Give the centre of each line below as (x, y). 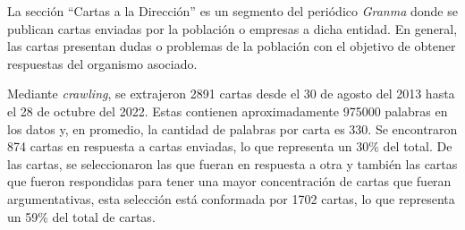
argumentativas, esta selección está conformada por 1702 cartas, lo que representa (231, 198)
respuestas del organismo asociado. (102, 63)
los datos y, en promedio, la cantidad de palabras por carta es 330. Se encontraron (232, 128)
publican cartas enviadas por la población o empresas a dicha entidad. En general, (232, 28)
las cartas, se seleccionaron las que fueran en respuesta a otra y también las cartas (232, 163)
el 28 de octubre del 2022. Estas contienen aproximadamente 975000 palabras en (228, 111)
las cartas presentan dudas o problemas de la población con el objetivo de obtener (232, 46)
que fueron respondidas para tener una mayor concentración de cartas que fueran (229, 181)
